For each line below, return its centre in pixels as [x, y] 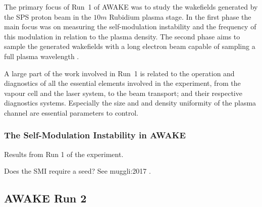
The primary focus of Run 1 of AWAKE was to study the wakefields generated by [131, 7]
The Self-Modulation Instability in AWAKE [95, 135]
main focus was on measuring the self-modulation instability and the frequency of [130, 27]
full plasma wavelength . [42, 56]
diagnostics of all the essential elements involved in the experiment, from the [122, 83]
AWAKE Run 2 [45, 198]
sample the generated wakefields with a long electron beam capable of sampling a [130, 46]
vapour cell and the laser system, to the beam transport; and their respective [123, 93]
